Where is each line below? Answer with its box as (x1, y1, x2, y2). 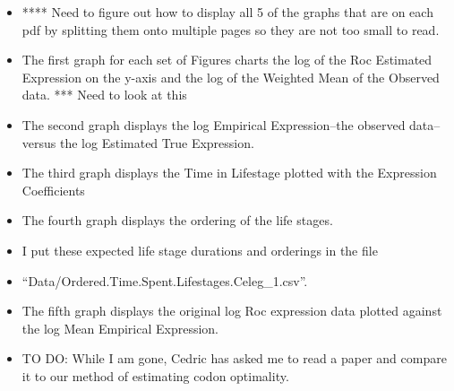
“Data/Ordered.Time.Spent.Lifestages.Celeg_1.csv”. (21, 271, 308, 290)
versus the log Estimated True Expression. (21, 133, 254, 152)
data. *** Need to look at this (21, 85, 187, 104)
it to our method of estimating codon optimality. (21, 366, 289, 385)
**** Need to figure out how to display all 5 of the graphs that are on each (21, 3, 433, 21)
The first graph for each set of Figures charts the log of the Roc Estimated (21, 50, 433, 69)
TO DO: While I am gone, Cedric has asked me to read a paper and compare (21, 349, 447, 368)
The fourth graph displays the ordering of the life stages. (21, 211, 333, 230)
